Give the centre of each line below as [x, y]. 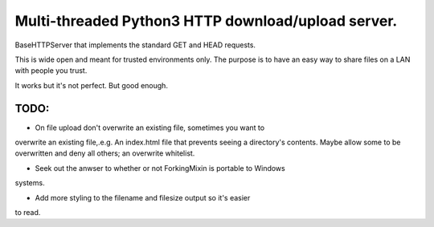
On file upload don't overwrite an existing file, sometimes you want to [150, 128]
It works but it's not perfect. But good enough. [92, 85]
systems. [30, 183]
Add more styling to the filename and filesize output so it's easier [143, 197]
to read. [28, 212]
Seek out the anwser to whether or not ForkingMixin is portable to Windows [160, 168]
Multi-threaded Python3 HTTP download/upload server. [206, 21]
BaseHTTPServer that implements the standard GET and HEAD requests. [135, 45]
